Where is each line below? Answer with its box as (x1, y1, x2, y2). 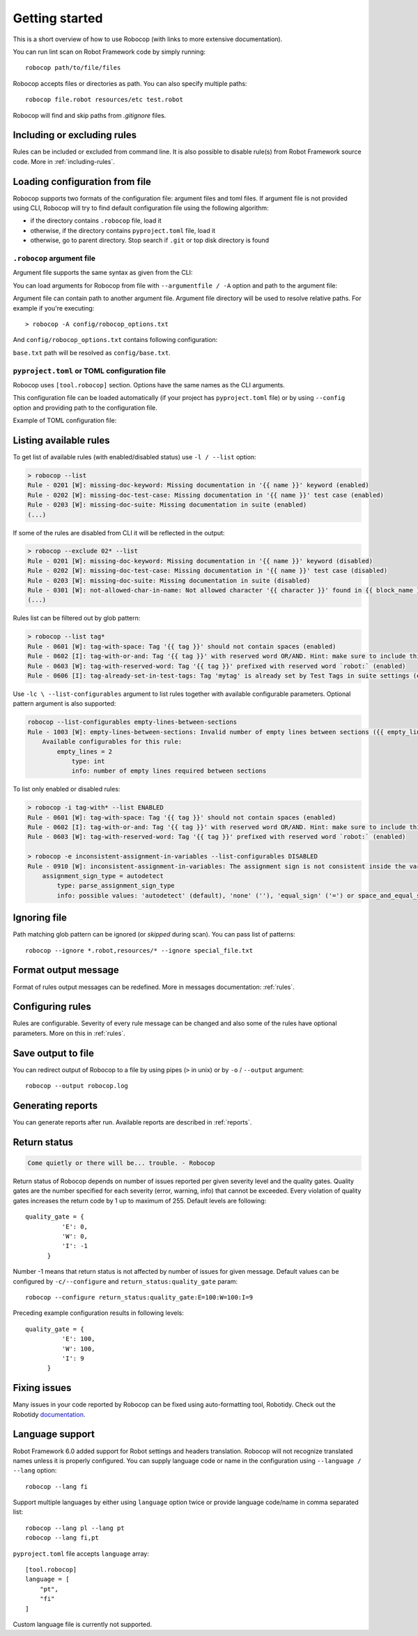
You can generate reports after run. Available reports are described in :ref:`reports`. (13, 1118, 252, 1126)
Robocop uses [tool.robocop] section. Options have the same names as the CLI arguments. (13, 380, 285, 389)
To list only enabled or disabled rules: (13, 785, 121, 794)
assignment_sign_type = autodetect (42, 872, 164, 879)
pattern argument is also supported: (13, 699, 116, 708)
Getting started (13, 10, 103, 26)
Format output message (13, 964, 120, 976)
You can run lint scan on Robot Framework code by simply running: (13, 47, 206, 56)
